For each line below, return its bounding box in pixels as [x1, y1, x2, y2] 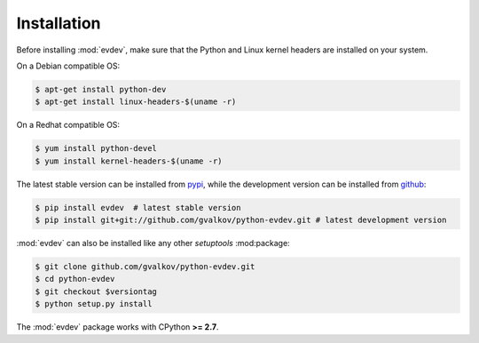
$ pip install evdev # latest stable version [35, 203, 241, 212]
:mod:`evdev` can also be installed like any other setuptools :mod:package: [16, 238, 290, 249]
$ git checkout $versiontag [35, 286, 157, 297]
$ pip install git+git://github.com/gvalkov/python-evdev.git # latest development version [35, 215, 447, 226]
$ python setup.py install [35, 299, 153, 309]
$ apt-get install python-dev [35, 84, 167, 94]
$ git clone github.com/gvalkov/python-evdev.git [35, 262, 255, 271]
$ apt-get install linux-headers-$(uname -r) [35, 97, 237, 107]
